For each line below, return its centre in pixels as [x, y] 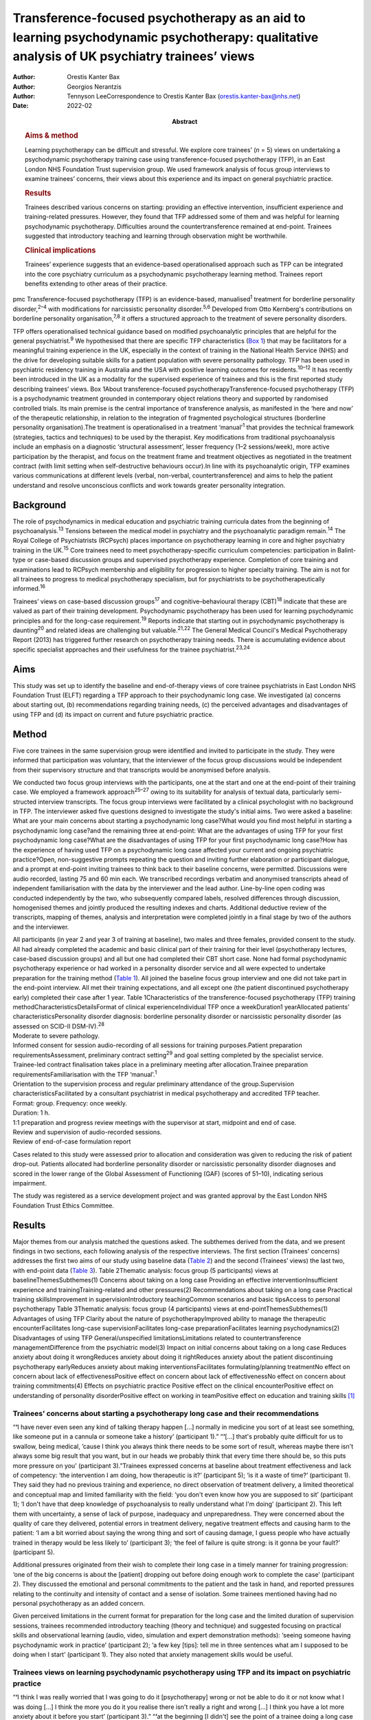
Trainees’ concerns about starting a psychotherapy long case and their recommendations [166, 1413]
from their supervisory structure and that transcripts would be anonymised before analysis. [142, 770]
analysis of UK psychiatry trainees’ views [134, 57]
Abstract [185, 121]
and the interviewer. [41, 927]
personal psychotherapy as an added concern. [79, 1604]
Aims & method [52, 136]
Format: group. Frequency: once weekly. [70, 1103]
